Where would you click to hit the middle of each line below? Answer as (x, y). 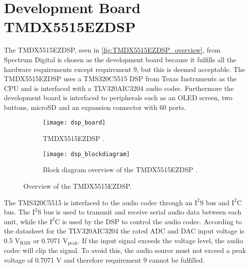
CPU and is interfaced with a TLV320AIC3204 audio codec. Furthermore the (119, 88)
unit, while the (26, 221)
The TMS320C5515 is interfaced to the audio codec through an (98, 202)
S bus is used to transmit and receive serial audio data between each (140, 212)
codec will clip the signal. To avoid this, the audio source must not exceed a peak (125, 250)
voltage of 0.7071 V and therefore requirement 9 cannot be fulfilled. (104, 259)
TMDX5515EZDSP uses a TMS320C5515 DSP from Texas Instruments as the (120, 79)
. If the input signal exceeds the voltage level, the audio (161, 240)
